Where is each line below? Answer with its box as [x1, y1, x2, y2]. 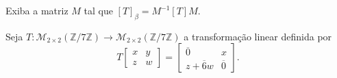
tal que [84, 3, 113, 17]
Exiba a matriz [5, 3, 68, 17]
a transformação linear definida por [184, 29, 332, 43]
